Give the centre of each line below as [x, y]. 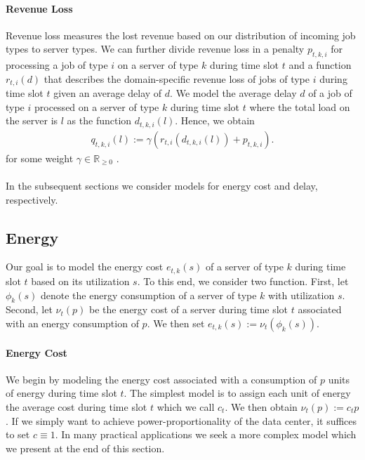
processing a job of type [57, 65]
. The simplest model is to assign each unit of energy [237, 393]
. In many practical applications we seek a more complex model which [206, 434]
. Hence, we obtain [215, 120]
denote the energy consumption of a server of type [148, 295]
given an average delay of [108, 93]
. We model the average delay [233, 93]
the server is [32, 120]
